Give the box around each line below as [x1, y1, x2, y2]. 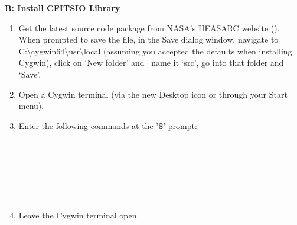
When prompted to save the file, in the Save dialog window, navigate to [18, 33, 279, 46]
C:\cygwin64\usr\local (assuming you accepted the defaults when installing [18, 44, 292, 57]
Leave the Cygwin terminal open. [18, 208, 139, 221]
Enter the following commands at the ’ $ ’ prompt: [18, 119, 197, 131]
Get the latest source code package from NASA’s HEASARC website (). [18, 21, 280, 34]
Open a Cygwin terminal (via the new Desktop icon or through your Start [18, 88, 288, 100]
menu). [18, 99, 44, 112]
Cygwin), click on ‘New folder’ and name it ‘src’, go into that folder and [18, 56, 284, 69]
